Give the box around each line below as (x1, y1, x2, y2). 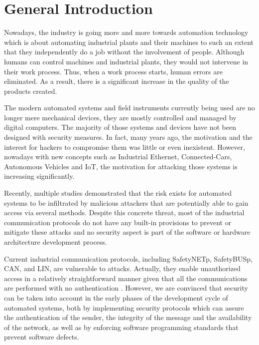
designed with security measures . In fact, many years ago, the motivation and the (4, 132, 253, 142)
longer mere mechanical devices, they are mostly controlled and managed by (4, 112, 237, 122)
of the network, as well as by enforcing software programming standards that (4, 322, 239, 332)
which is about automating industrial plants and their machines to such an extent (4, 36, 254, 47)
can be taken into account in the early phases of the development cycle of (4, 292, 228, 303)
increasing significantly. (4, 171, 75, 181)
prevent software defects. (4, 332, 79, 342)
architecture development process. (4, 237, 107, 247)
